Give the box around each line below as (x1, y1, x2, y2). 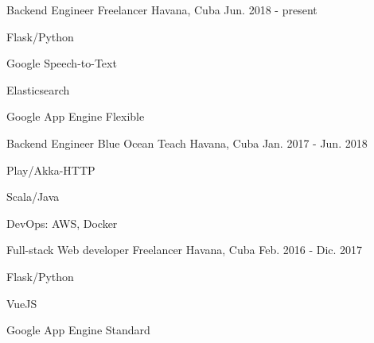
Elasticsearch (6, 81, 70, 98)
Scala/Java (6, 188, 60, 205)
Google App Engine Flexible (6, 108, 145, 125)
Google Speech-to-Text (6, 55, 117, 71)
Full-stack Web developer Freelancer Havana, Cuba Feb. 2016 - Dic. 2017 (6, 241, 363, 258)
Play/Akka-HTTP (6, 161, 95, 178)
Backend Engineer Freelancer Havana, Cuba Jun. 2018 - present (6, 2, 318, 17)
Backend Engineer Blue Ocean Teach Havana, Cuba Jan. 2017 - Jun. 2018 (6, 134, 368, 151)
